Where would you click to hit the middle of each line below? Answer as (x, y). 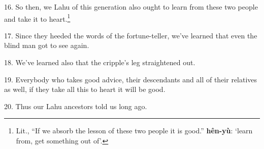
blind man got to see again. (47, 45)
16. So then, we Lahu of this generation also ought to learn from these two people (131, 7)
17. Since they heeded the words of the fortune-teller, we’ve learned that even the (131, 35)
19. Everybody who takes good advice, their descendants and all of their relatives (131, 79)
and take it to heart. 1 (37, 18)
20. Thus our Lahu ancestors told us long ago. (76, 106)
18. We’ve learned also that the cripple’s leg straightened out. (100, 62)
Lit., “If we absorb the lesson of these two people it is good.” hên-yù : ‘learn (134, 131)
